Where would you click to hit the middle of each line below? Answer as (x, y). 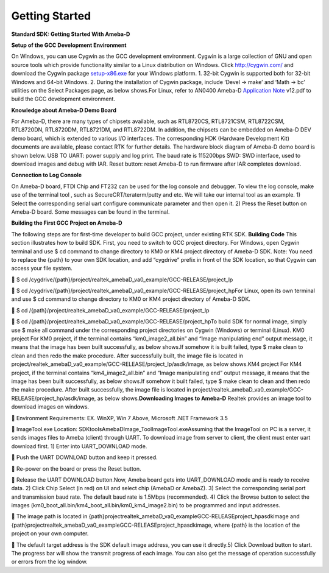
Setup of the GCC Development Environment (69, 45)
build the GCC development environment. (63, 99)
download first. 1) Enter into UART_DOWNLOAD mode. (79, 446)
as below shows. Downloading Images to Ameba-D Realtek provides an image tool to (204, 398)
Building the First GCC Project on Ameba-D (67, 223)
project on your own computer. (50, 533)
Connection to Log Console (47, 175)
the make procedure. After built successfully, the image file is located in (101, 390)
